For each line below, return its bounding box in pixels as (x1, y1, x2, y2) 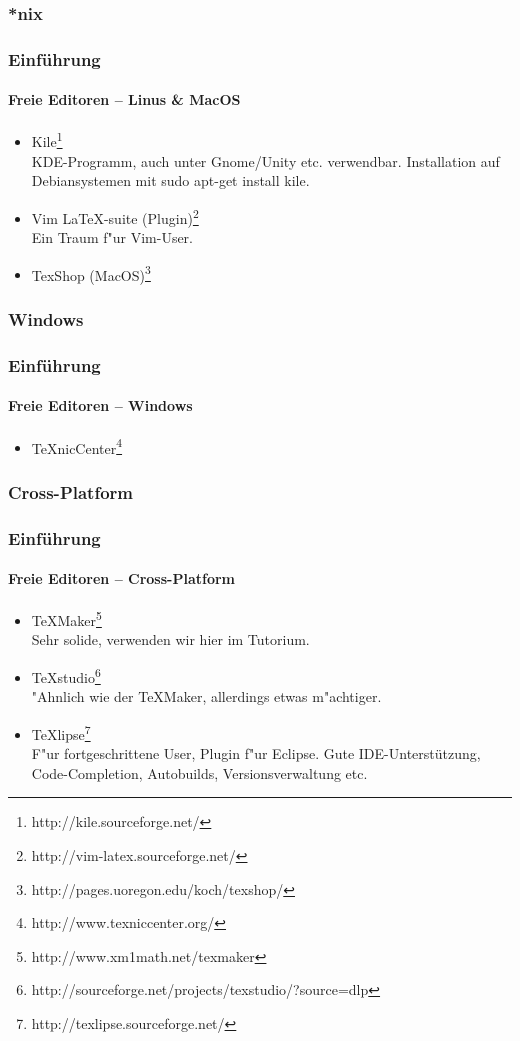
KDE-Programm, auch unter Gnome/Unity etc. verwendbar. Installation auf (31, 150, 500, 171)
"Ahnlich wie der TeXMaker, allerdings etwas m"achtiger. (31, 686, 382, 707)
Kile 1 (31, 128, 63, 152)
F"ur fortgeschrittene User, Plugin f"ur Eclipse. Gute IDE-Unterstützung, (31, 743, 481, 764)
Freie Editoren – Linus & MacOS (8, 89, 241, 110)
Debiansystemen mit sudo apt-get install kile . (31, 170, 310, 191)
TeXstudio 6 (31, 664, 101, 687)
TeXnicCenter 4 (31, 434, 123, 458)
